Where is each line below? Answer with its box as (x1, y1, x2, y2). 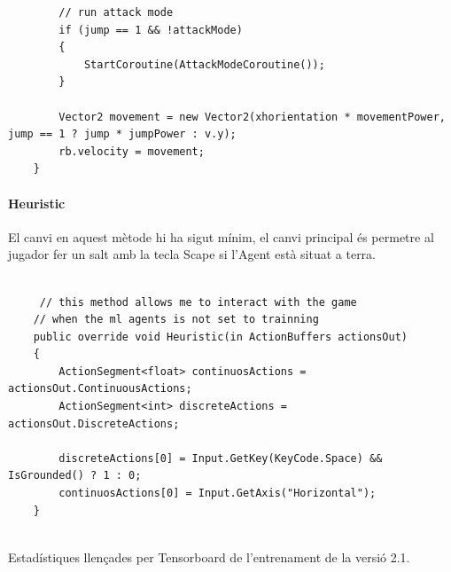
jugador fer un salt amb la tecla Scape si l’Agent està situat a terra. (8, 245, 377, 263)
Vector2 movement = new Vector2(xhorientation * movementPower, (58, 110, 446, 123)
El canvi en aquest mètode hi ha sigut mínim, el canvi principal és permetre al (8, 227, 434, 246)
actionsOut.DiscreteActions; (8, 417, 180, 430)
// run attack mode (58, 6, 174, 19)
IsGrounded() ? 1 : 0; (8, 469, 142, 482)
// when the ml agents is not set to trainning (33, 313, 319, 326)
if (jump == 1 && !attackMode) (58, 23, 243, 36)
